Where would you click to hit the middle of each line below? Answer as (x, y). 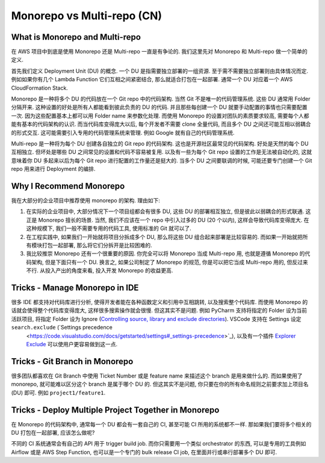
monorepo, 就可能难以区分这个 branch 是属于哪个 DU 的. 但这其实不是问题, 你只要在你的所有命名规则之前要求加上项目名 (160, 384)
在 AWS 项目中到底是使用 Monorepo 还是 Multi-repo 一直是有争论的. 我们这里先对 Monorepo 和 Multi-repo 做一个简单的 (159, 52)
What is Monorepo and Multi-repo (76, 37)
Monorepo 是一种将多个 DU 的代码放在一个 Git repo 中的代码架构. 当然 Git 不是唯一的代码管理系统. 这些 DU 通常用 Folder (161, 99)
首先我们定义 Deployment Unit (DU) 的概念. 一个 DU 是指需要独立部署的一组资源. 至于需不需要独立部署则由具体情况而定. (160, 71)
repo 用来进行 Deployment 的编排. (53, 169)
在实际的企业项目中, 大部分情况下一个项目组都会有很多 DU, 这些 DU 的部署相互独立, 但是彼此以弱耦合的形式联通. (165, 211)
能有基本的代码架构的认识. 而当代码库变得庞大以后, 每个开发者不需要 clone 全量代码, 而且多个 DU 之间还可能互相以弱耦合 (161, 124)
